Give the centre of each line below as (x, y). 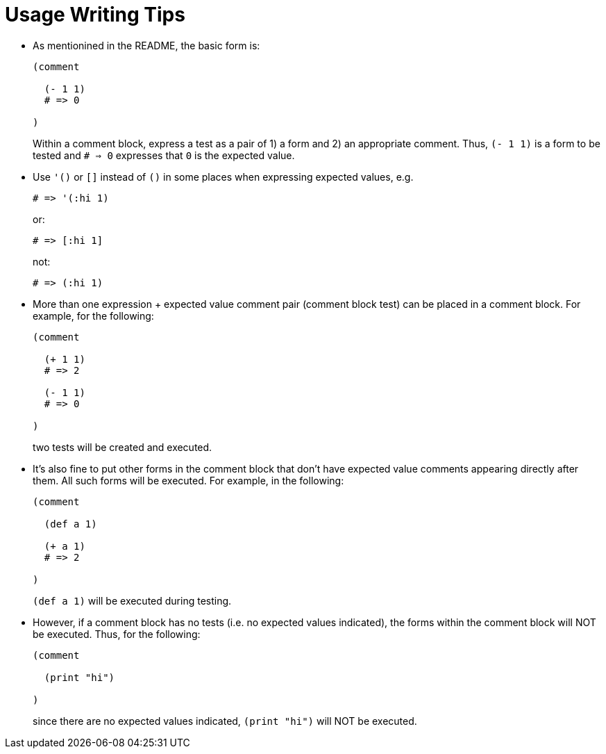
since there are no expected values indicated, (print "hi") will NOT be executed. (225, 721)
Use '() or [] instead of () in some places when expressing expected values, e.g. (223, 177)
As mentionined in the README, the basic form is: (146, 45)
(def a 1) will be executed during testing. (132, 600)
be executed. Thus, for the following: (117, 634)
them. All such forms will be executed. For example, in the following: (188, 480)
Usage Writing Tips (95, 15)
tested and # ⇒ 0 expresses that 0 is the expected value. (164, 155)
